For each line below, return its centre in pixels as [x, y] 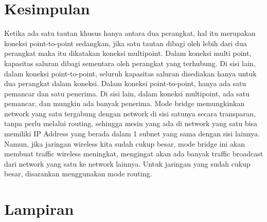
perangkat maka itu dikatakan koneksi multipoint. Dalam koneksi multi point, [128, 53]
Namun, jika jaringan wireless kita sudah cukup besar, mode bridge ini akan [124, 143]
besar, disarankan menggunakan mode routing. [78, 174]
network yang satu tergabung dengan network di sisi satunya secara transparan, [130, 113]
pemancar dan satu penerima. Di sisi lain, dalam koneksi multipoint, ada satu [127, 93]
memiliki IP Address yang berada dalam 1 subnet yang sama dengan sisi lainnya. [132, 134]
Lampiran [39, 209]
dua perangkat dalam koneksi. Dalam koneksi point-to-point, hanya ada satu [125, 83]
